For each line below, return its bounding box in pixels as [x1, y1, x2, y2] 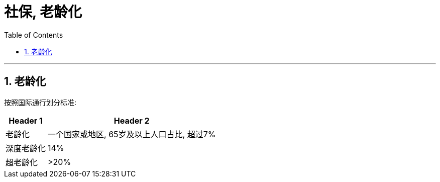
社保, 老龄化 [4, 4, 82, 21]
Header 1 [9, 115, 43, 126]
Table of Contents [4, 30, 63, 39]
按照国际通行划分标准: [4, 98, 77, 107]
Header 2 [114, 115, 150, 126]
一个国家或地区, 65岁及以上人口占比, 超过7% [48, 129, 216, 139]
